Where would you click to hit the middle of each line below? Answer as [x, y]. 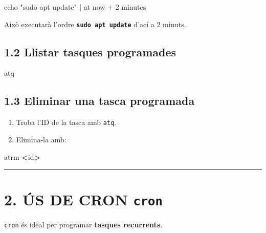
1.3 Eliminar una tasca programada [99, 101]
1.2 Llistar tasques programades [90, 51]
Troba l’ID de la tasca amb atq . [66, 122]
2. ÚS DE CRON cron [83, 199]
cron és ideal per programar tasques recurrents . [83, 225]
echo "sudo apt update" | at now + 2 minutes [75, 7]
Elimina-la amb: [41, 139]
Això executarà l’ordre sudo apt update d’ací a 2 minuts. [95, 24]
